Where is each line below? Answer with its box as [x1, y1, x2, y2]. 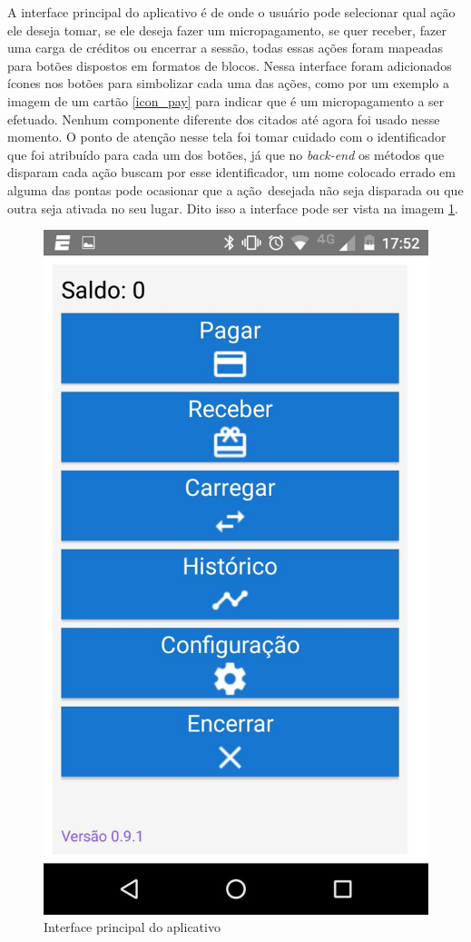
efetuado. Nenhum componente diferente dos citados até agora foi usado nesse [7, 109, 440, 128]
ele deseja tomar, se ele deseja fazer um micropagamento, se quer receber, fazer [7, 20, 446, 39]
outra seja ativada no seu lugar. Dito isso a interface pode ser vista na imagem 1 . [7, 198, 459, 217]
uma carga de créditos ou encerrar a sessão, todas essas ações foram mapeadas [7, 38, 444, 57]
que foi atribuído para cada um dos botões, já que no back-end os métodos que [7, 144, 445, 164]
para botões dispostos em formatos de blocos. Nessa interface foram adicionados [7, 55, 452, 74]
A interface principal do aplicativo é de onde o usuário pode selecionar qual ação [7, 3, 456, 21]
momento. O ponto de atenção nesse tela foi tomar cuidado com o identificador [7, 127, 446, 146]
